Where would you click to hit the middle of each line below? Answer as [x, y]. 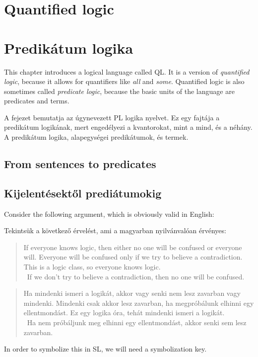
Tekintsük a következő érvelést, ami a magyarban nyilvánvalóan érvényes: [115, 230]
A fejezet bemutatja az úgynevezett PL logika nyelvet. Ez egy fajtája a [112, 117]
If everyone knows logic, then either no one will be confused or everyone [133, 247]
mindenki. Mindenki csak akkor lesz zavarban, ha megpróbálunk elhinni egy [139, 303]
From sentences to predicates [80, 164]
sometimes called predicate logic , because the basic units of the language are [119, 91]
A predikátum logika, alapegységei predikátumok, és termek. [96, 137]
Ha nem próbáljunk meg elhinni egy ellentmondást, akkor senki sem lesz [137, 322]
